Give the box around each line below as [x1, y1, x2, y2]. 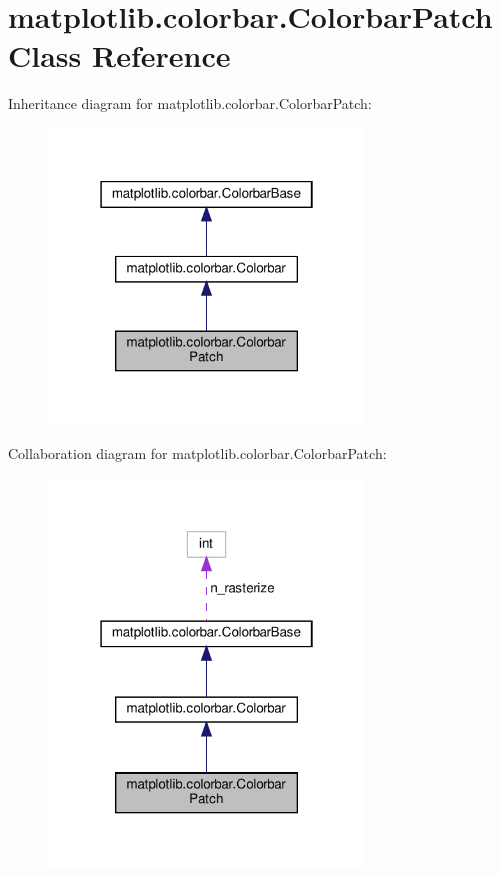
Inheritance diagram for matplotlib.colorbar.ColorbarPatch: [8, 93, 372, 114]
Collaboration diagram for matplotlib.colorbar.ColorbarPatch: [8, 442, 387, 463]
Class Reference [8, 35, 231, 76]
